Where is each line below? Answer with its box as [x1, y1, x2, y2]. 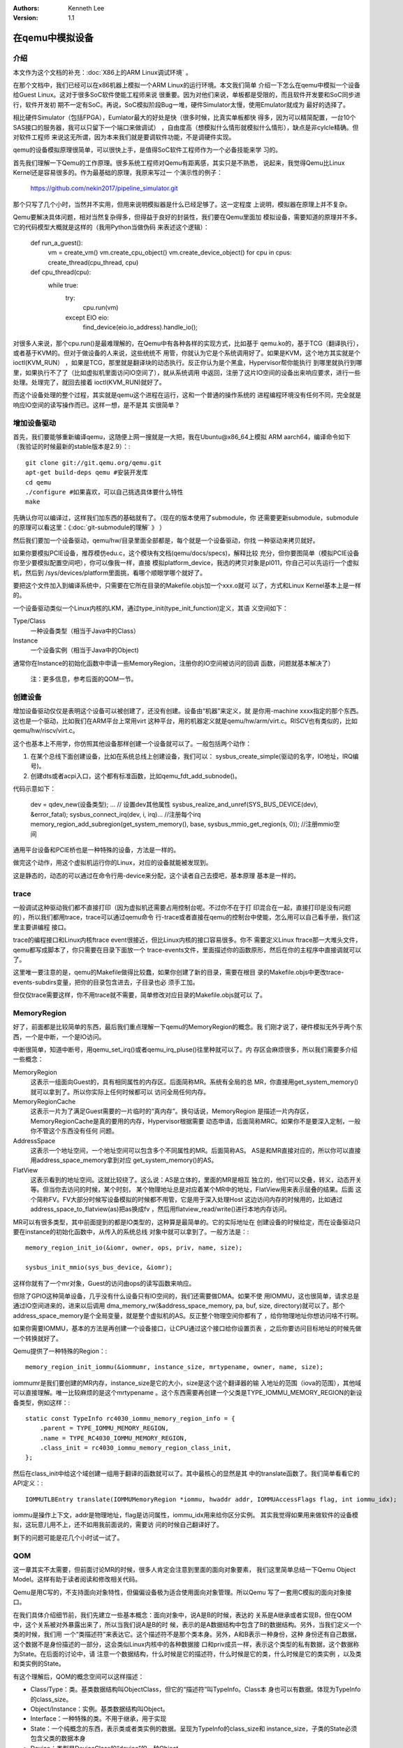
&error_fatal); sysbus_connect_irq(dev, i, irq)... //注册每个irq [30, 810, 201, 818]
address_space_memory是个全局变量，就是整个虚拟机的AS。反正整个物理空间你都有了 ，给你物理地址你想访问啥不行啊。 [13, 1311, 362, 1319]
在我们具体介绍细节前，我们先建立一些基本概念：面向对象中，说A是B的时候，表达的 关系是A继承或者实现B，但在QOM [13, 1610, 352, 1619]
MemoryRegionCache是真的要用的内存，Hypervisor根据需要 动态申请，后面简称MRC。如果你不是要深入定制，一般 [30, 1117, 361, 1125]
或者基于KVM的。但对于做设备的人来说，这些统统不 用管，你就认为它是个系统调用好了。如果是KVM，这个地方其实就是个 [13, 348, 361, 357]
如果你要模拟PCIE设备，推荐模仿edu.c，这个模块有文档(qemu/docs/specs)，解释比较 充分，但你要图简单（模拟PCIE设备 [13, 549, 360, 557]
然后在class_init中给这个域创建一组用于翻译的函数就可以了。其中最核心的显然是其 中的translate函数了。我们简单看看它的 [13, 1469, 360, 1477]
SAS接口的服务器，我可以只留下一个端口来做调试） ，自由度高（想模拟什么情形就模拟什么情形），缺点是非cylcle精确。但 [13, 123, 359, 131]
